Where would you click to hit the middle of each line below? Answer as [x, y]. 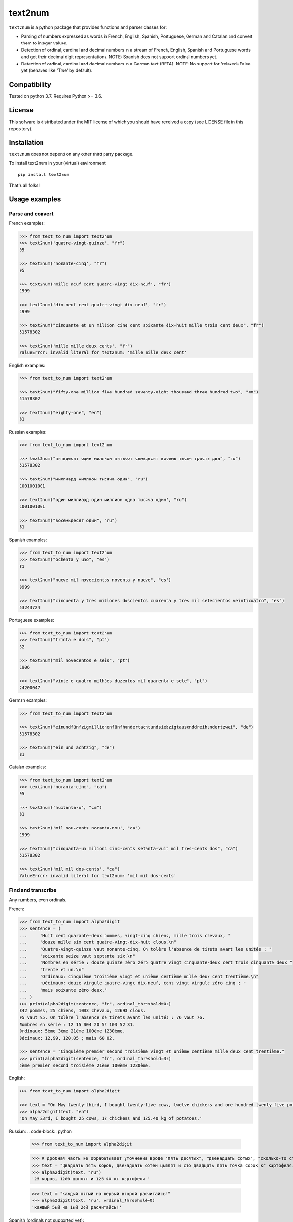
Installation [26, 142]
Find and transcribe [33, 890]
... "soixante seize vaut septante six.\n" [77, 956]
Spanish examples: [28, 540]
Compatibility [30, 84]
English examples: [27, 365]
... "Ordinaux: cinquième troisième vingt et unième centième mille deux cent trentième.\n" [139, 977]
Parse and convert [31, 214]
